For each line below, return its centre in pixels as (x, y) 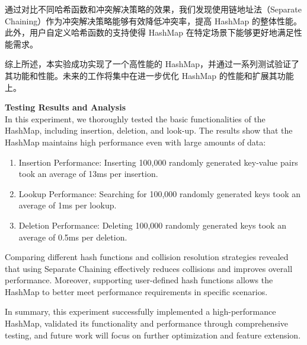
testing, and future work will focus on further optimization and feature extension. (153, 335)
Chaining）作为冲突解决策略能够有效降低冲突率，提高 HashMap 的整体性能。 (153, 20)
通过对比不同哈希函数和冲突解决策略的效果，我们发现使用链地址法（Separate (153, 9)
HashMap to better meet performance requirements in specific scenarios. (136, 291)
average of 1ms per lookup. (68, 205)
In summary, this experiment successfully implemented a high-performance (140, 311)
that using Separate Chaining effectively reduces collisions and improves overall (149, 268)
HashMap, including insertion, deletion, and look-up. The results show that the (149, 130)
